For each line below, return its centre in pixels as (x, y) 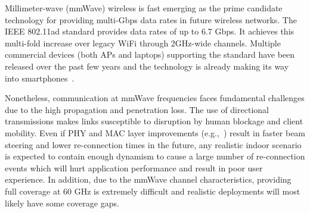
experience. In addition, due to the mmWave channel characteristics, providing (148, 179)
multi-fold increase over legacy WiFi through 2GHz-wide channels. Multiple (143, 43)
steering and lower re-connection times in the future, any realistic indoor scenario (153, 144)
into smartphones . (40, 78)
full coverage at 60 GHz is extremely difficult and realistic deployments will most (153, 191)
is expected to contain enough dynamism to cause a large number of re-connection (155, 156)
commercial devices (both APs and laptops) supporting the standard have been (150, 54)
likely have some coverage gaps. (62, 203)
